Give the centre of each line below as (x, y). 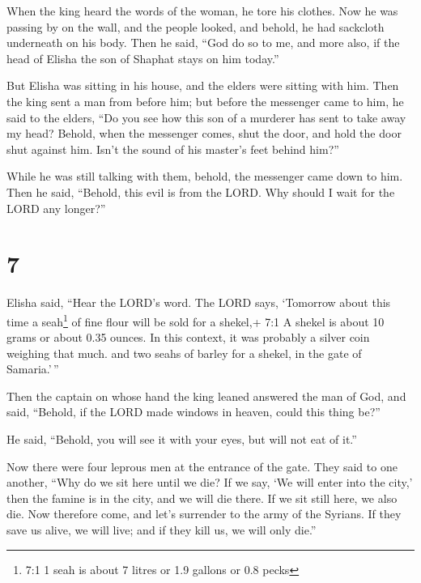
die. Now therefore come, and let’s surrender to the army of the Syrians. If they (204, 514)
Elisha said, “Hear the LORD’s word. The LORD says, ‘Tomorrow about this (199, 302)
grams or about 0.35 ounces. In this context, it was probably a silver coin (188, 337)
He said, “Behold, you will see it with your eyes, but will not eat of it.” (182, 439)
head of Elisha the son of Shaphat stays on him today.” (143, 58)
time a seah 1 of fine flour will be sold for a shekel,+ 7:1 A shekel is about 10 (196, 320)
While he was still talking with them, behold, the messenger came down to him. (205, 176)
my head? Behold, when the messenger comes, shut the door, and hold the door (204, 133)
